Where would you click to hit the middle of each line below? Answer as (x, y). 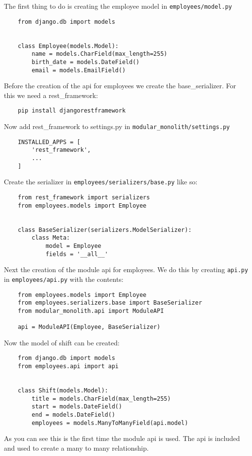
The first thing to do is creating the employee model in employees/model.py (118, 6)
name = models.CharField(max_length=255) (100, 54)
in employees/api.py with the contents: (64, 279)
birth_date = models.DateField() (86, 62)
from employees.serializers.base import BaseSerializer (110, 303)
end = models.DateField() (74, 415)
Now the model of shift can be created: (62, 342)
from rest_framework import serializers (84, 198)
